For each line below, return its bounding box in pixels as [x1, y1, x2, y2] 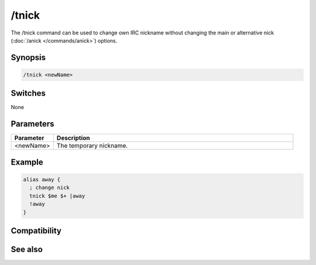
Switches [11, 88, 46, 99]
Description [56, 134, 90, 142]
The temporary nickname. [56, 142, 128, 150]
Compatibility [11, 225, 61, 236]
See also [11, 244, 43, 254]
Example [11, 157, 43, 167]
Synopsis [11, 53, 46, 62]
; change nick [29, 184, 70, 191]
